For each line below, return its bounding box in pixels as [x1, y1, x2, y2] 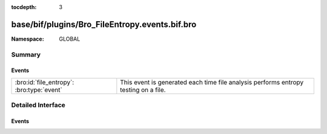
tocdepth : [11, 4, 37, 10]
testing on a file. [120, 85, 166, 94]
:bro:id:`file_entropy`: [15, 78, 74, 86]
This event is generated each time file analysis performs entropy [120, 78, 304, 86]
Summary [11, 50, 41, 59]
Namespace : [11, 35, 45, 42]
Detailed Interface [11, 101, 66, 109]
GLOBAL [59, 35, 81, 42]
